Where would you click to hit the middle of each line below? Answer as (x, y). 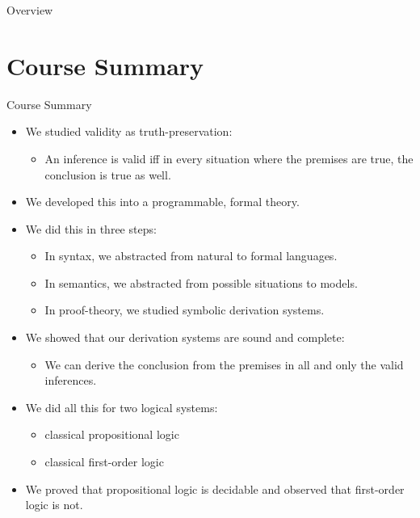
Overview (30, 10)
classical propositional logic (112, 434)
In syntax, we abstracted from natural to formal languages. (191, 256)
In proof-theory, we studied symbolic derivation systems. (185, 310)
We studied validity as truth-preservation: (129, 131)
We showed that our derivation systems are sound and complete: (185, 337)
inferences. (71, 380)
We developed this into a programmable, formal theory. (162, 202)
